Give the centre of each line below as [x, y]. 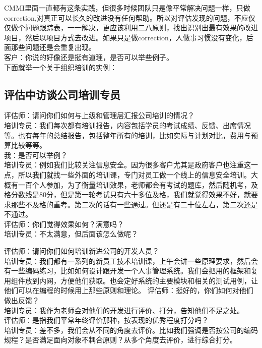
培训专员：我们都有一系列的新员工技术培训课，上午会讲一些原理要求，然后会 [131, 260]
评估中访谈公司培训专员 [62, 94]
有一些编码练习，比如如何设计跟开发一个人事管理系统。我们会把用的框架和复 [131, 271]
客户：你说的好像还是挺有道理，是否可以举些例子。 [89, 57]
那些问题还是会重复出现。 [53, 47]
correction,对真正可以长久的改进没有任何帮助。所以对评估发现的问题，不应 [126, 17]
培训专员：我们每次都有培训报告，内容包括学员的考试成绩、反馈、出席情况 [127, 125]
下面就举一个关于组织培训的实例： [60, 67]
